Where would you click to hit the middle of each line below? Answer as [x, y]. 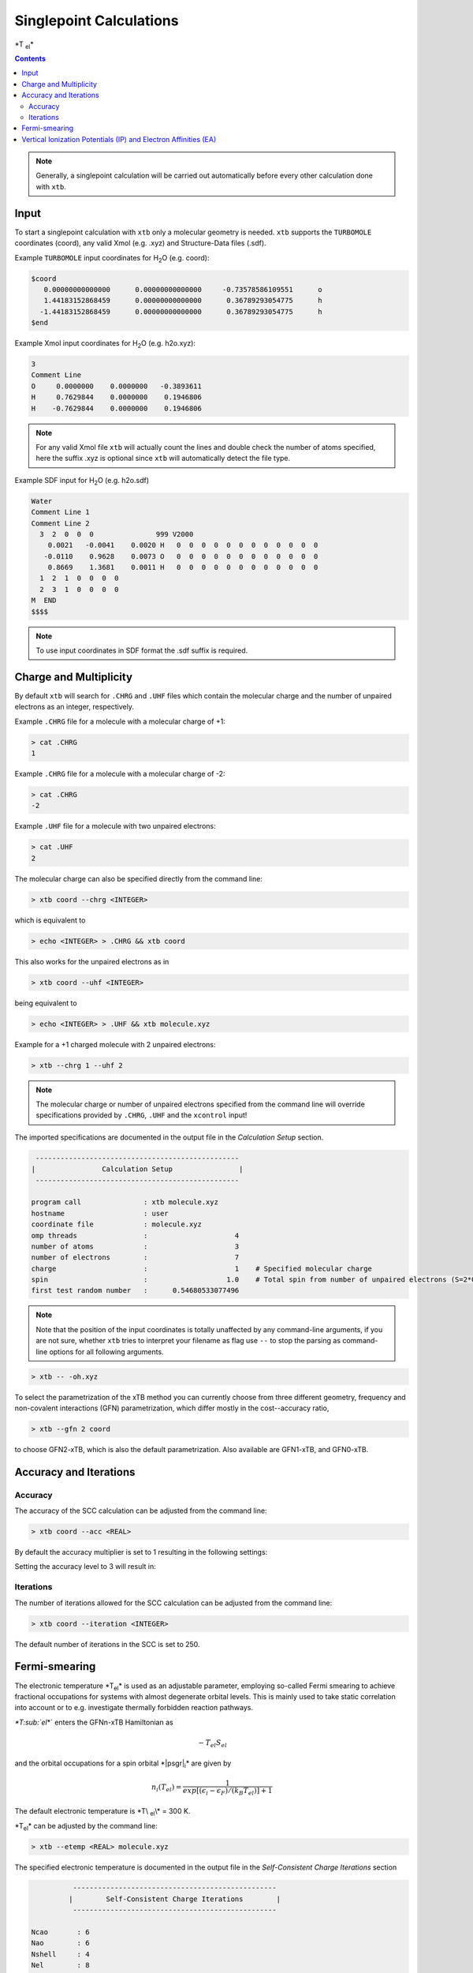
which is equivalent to [50, 920]
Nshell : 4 [60, 1954]
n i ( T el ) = [166, 1788]
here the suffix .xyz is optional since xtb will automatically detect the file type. [163, 459]
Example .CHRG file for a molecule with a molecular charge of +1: [120, 721]
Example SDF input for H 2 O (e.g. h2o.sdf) [82, 481]
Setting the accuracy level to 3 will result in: [86, 1567]
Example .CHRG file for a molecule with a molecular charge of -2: [120, 774]
